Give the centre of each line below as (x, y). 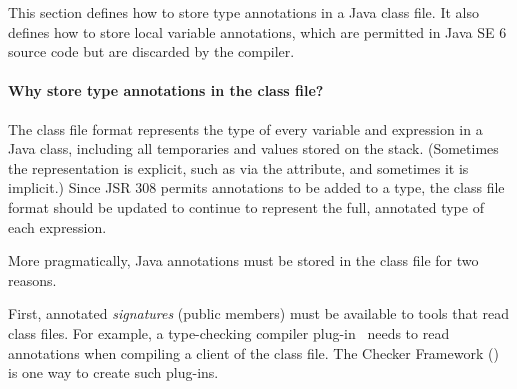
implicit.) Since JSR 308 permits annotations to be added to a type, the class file (256, 187)
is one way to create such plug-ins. (113, 372)
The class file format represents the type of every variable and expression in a (245, 128)
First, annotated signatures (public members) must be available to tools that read (259, 313)
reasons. (32, 279)
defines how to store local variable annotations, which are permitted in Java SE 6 (257, 31)
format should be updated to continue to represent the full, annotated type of (246, 206)
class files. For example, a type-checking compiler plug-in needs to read (229, 332)
